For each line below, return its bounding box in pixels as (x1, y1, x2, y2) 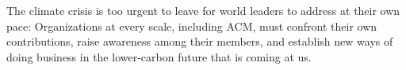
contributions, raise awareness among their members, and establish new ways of (6, 33, 393, 50)
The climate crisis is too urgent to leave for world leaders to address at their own (6, 2, 400, 18)
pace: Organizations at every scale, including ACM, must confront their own (6, 17, 377, 34)
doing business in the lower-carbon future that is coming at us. (6, 48, 312, 64)
